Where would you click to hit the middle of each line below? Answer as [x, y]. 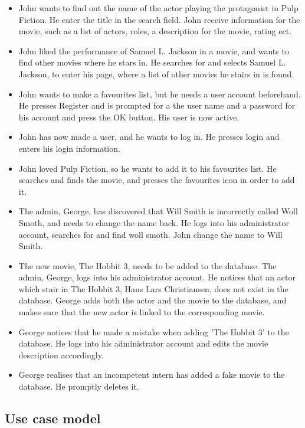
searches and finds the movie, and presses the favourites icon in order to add [157, 180]
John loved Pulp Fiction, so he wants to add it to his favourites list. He [147, 168]
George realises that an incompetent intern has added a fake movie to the [152, 375]
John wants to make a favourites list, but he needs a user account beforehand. [160, 94]
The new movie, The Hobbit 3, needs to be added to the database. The [147, 265]
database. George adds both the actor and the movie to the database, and [152, 300]
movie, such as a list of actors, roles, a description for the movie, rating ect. [155, 31]
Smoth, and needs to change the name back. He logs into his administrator [154, 222]
